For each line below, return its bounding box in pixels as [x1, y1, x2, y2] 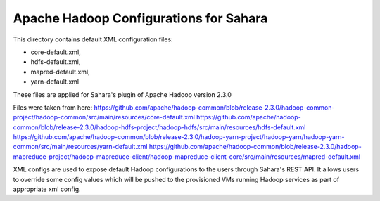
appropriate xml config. [13, 185, 81, 193]
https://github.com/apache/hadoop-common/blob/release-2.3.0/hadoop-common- [94, 103, 335, 112]
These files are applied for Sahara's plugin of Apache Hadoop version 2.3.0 [13, 90, 232, 98]
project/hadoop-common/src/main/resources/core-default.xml [13, 113, 195, 122]
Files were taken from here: [13, 103, 93, 112]
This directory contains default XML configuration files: [13, 35, 173, 44]
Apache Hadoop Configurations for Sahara [13, 11, 268, 26]
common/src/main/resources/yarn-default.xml [13, 143, 148, 151]
